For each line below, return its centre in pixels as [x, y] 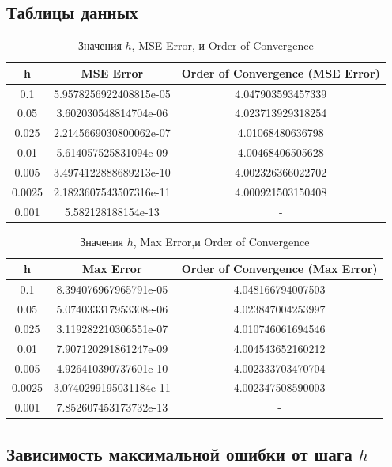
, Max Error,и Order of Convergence [221, 241]
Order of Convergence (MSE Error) [281, 72]
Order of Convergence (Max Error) [279, 269]
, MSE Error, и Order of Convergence [222, 46]
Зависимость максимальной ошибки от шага [179, 453]
